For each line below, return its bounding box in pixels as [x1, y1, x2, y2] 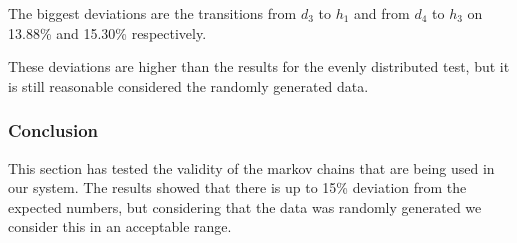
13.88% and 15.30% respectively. [8, 22, 207, 43]
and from [354, 3, 410, 23]
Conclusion [8, 118, 98, 143]
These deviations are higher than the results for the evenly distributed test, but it [8, 56, 510, 77]
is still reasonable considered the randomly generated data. [8, 75, 369, 96]
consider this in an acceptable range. [8, 216, 232, 237]
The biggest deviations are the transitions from [8, 3, 297, 23]
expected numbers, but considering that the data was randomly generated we [8, 196, 482, 217]
